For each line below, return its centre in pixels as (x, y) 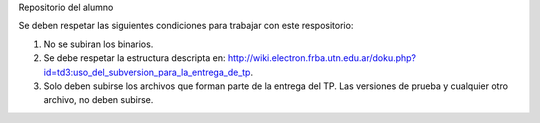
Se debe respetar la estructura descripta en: (134, 58)
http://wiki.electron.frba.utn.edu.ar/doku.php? (322, 58)
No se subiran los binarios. (98, 44)
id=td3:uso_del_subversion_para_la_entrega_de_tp (147, 72)
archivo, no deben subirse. (98, 100)
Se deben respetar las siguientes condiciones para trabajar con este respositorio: (186, 26)
